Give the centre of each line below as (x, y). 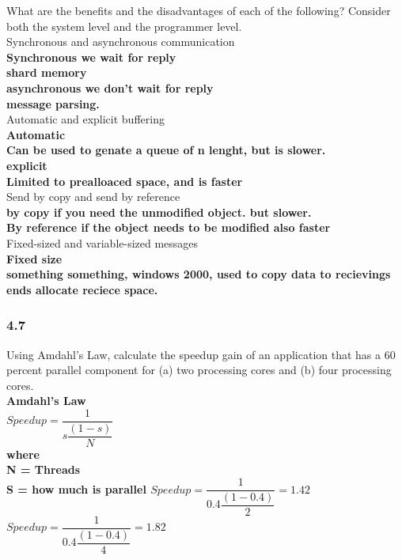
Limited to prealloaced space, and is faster (125, 181)
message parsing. (53, 103)
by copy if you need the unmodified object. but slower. (159, 212)
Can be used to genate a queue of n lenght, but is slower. (166, 150)
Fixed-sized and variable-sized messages (102, 242)
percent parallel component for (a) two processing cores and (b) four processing (199, 370)
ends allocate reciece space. (82, 289)
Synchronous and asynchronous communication (121, 42)
